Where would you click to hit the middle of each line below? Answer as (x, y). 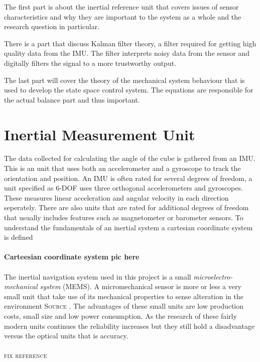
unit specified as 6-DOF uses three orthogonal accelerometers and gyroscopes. (123, 188)
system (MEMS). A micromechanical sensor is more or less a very (141, 286)
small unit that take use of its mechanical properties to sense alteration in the (124, 296)
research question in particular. (52, 26)
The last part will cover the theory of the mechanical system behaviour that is (124, 80)
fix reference (26, 355)
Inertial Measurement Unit (100, 134)
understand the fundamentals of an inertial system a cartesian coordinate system (128, 227)
